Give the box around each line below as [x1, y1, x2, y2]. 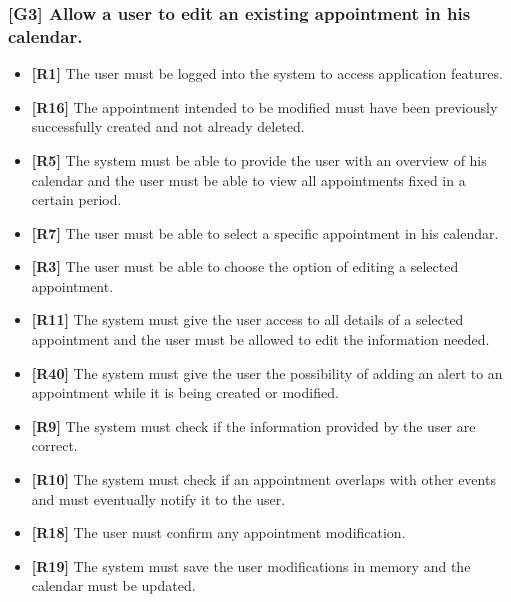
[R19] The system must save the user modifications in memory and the [31, 555, 471, 576]
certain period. [31, 189, 122, 210]
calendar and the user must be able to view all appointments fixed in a [31, 169, 466, 190]
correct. [31, 435, 78, 456]
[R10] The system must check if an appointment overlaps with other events [31, 469, 496, 490]
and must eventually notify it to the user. [31, 488, 286, 509]
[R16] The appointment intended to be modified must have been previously [31, 96, 498, 117]
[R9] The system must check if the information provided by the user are [31, 415, 476, 436]
